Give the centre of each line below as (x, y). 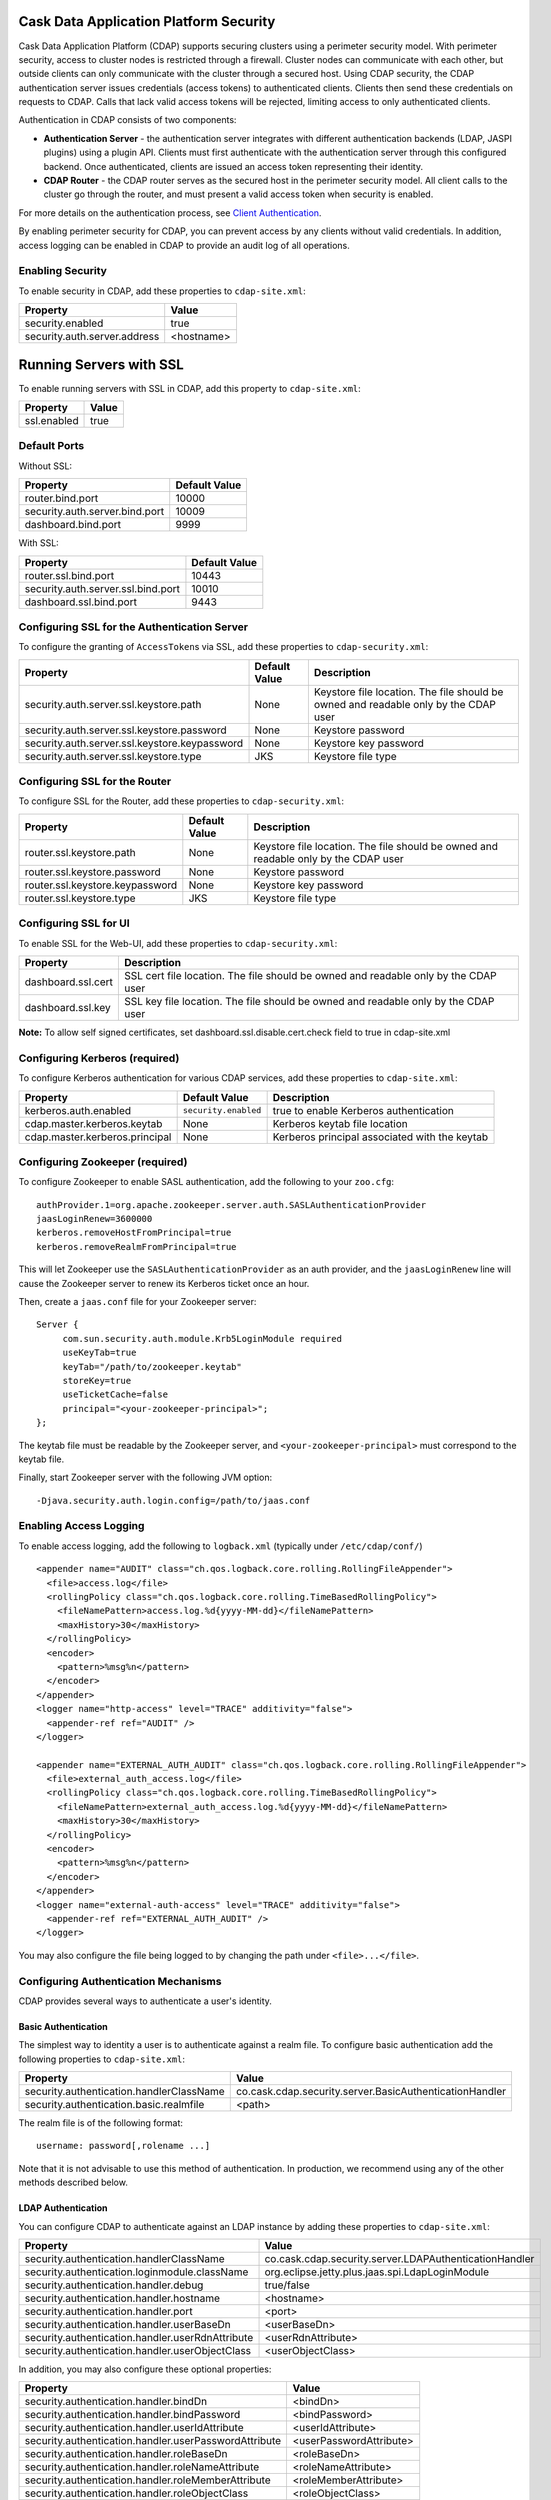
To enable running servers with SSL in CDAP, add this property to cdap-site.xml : (190, 388)
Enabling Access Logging (81, 1526)
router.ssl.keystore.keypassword (101, 885)
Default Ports (51, 446)
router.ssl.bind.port (69, 575)
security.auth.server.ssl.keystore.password (125, 730)
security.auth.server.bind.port (94, 512)
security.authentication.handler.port (109, 2312)
